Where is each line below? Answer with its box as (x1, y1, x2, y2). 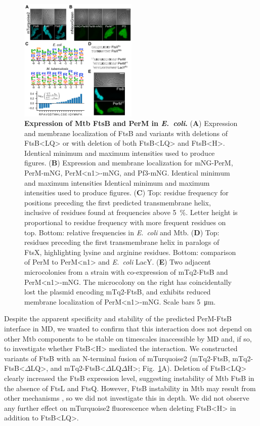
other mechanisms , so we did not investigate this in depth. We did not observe (4, 393, 249, 403)
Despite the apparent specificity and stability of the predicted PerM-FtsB (4, 313, 232, 324)
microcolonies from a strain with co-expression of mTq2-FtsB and (24, 267, 228, 277)
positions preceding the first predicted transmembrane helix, (24, 197, 211, 207)
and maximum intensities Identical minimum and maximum (24, 177, 210, 188)
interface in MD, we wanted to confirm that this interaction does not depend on (4, 323, 252, 333)
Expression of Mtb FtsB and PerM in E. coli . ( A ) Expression (24, 118, 238, 129)
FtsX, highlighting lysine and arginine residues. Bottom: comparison (24, 246, 236, 257)
